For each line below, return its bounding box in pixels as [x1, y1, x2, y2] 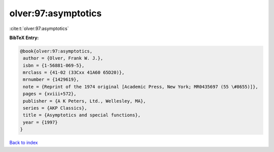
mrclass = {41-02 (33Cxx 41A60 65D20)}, [23, 70, 125, 76]
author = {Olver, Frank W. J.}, [23, 55, 104, 61]
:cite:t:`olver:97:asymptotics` [9, 25, 69, 32]
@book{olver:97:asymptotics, [20, 48, 93, 54]
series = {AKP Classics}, [23, 105, 87, 111]
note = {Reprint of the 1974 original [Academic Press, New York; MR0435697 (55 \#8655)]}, [23, 84, 258, 89]
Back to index [9, 140, 38, 146]
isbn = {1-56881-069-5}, [23, 63, 85, 68]
